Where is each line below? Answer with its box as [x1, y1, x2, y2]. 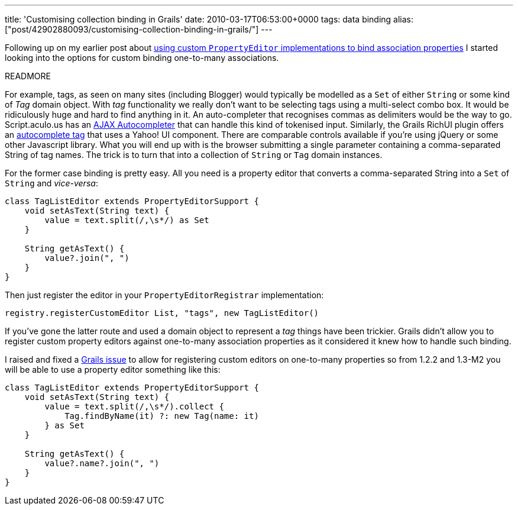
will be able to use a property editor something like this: [5, 364, 221, 375]
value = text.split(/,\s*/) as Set [44, 215, 209, 225]
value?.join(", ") [44, 253, 129, 263]
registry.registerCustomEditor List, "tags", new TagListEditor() [5, 308, 319, 318]
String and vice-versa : [5, 178, 98, 188]
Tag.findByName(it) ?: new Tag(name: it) [64, 411, 259, 421]
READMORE [5, 71, 51, 81]
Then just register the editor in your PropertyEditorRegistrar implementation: [5, 290, 324, 300]
